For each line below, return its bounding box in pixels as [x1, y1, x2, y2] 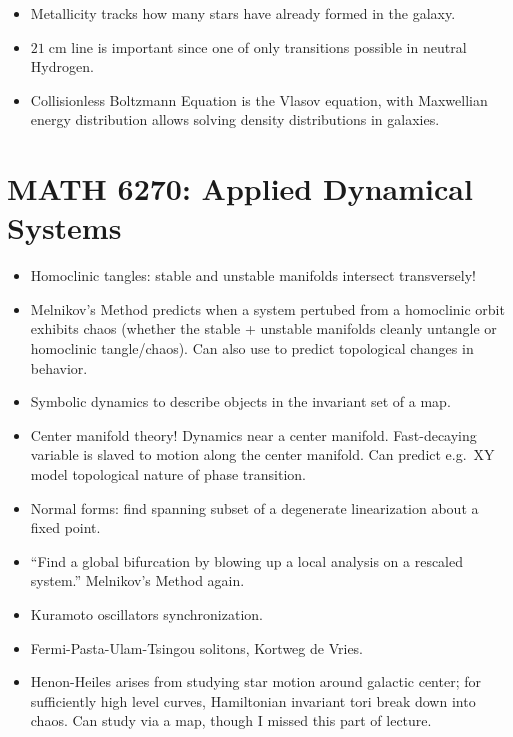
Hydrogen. [30, 56, 94, 77]
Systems [7, 207, 122, 248]
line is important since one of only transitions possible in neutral [71, 36, 467, 57]
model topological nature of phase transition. [30, 464, 307, 485]
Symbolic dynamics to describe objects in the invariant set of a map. [30, 391, 451, 412]
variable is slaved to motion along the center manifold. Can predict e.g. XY [30, 444, 495, 465]
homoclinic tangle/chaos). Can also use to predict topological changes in [30, 338, 474, 359]
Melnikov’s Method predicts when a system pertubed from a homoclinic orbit [30, 298, 505, 319]
